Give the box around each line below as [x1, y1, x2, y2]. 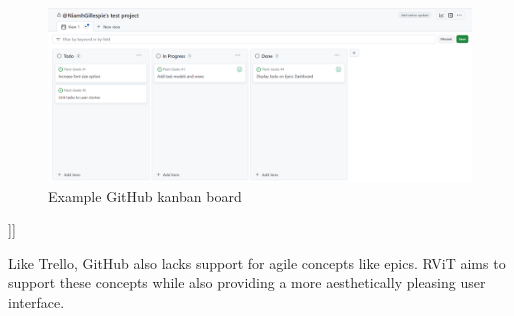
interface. [8, 291, 65, 312]
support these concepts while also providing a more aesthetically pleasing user [8, 272, 486, 293]
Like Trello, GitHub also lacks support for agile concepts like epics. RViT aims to [8, 252, 506, 273]
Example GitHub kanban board [48, 185, 242, 206]
